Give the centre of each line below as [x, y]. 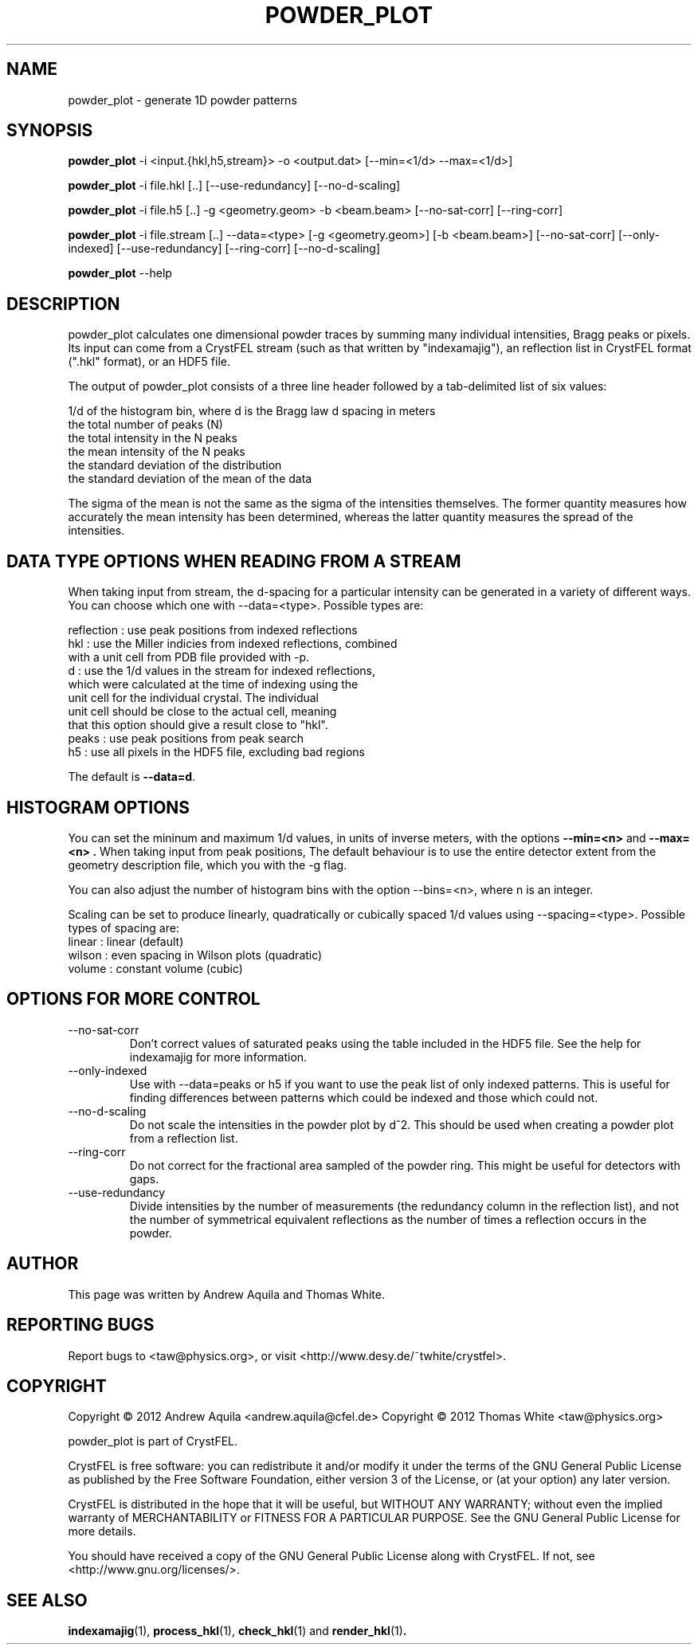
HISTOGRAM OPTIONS [98, 807]
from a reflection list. [184, 1138]
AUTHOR [43, 1264]
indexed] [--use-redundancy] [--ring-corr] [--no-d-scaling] [224, 249]
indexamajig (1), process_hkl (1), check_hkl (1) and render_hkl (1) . [237, 1631]
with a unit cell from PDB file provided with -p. [189, 657]
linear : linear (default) [126, 941]
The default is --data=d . [132, 777]
